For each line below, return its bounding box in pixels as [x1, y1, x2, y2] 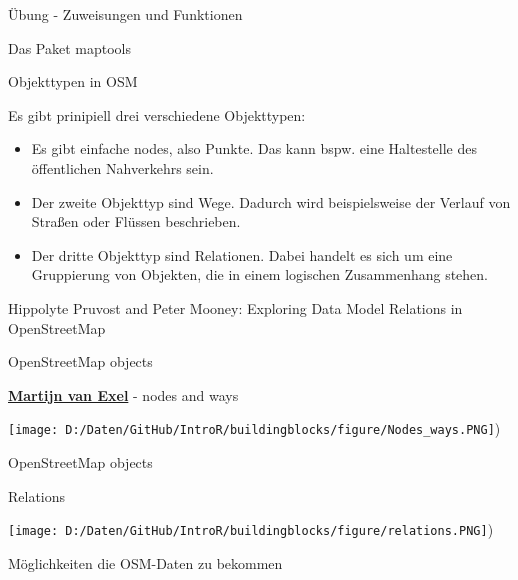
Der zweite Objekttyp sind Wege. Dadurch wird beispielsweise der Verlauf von [31, 191, 511, 212]
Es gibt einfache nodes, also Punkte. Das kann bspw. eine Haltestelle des [31, 138, 478, 159]
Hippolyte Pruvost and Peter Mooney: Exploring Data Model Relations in [8, 297, 463, 318]
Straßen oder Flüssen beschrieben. [31, 211, 241, 232]
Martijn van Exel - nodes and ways [8, 384, 239, 405]
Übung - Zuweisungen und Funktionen [8, 4, 243, 24]
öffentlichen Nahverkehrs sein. [31, 157, 214, 178]
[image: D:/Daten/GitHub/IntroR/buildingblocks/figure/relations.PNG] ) [8, 519, 494, 540]
